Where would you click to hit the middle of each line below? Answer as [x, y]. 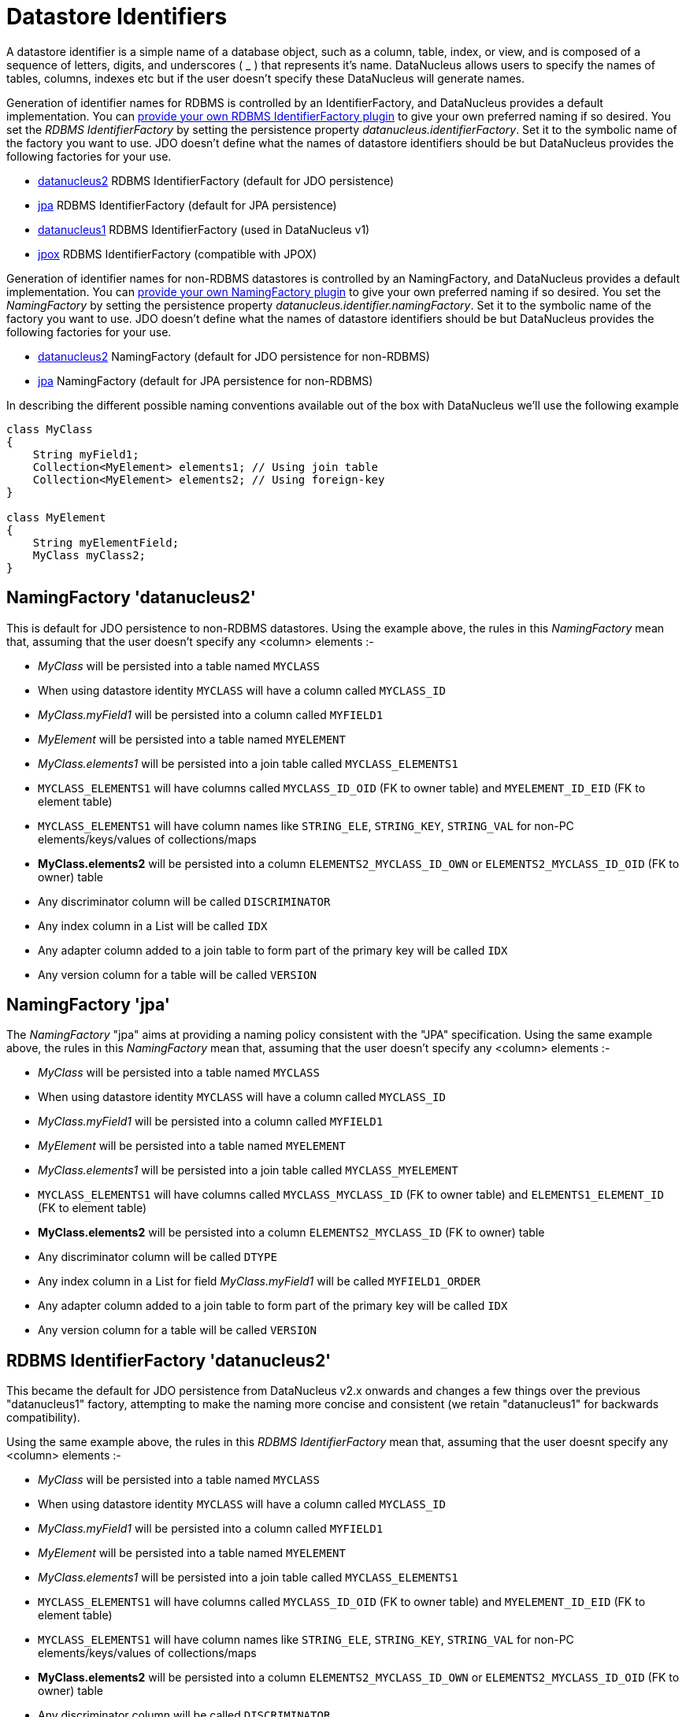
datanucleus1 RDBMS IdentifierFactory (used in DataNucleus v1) [204, 229]
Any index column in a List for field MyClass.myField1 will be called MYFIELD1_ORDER [259, 1281]
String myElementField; [106, 542]
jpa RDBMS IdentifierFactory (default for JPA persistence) [187, 205]
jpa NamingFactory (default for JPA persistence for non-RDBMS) [206, 380]
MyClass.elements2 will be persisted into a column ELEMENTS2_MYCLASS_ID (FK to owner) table [291, 1233]
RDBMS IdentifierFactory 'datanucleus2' [169, 1360]
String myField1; [86, 454]
